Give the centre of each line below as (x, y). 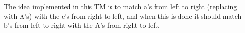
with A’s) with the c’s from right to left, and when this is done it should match (123, 16)
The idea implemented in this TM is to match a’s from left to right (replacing (121, 6)
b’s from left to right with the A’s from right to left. (82, 25)
